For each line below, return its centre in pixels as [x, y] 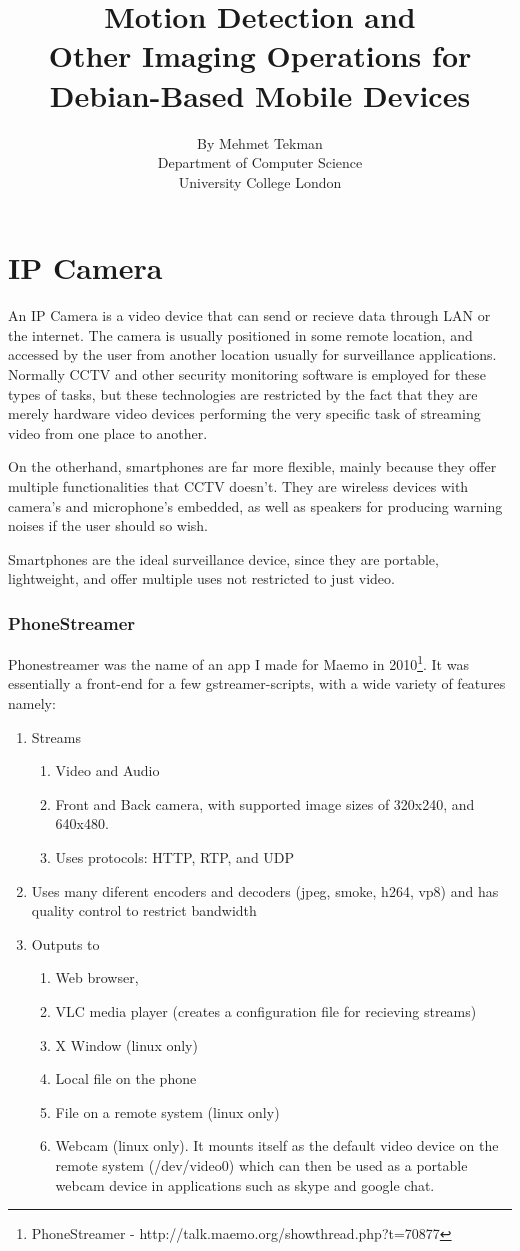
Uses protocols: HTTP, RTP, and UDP [175, 856]
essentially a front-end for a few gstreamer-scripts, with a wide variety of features [257, 683]
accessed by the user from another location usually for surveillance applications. [252, 354]
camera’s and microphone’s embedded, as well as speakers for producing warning [255, 505]
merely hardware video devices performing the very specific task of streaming [244, 413]
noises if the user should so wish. [108, 525]
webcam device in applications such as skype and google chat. [245, 1184]
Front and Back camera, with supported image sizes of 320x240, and [265, 803]
